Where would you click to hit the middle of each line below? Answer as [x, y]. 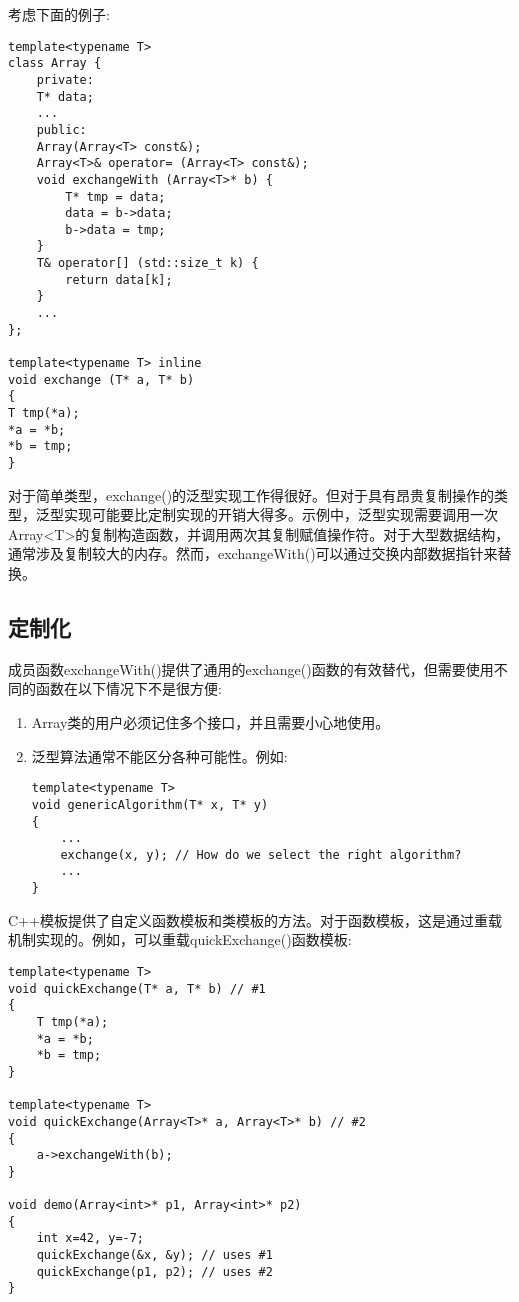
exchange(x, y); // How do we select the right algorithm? [261, 854]
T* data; [65, 96]
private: [65, 79]
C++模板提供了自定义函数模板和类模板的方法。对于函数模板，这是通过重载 [255, 919]
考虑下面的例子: [59, 14]
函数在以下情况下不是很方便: [128, 688]
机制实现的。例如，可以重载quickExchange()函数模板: [180, 939]
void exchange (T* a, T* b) [101, 379]
